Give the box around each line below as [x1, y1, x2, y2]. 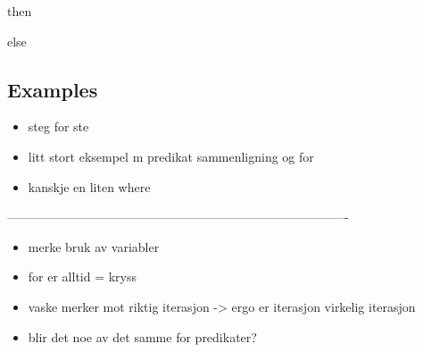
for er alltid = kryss [28, 267, 137, 286]
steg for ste [28, 117, 89, 136]
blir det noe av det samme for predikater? [28, 327, 257, 346]
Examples [7, 75, 98, 103]
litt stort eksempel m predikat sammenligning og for [28, 147, 314, 165]
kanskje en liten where [28, 177, 151, 196]
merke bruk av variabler [28, 237, 160, 256]
